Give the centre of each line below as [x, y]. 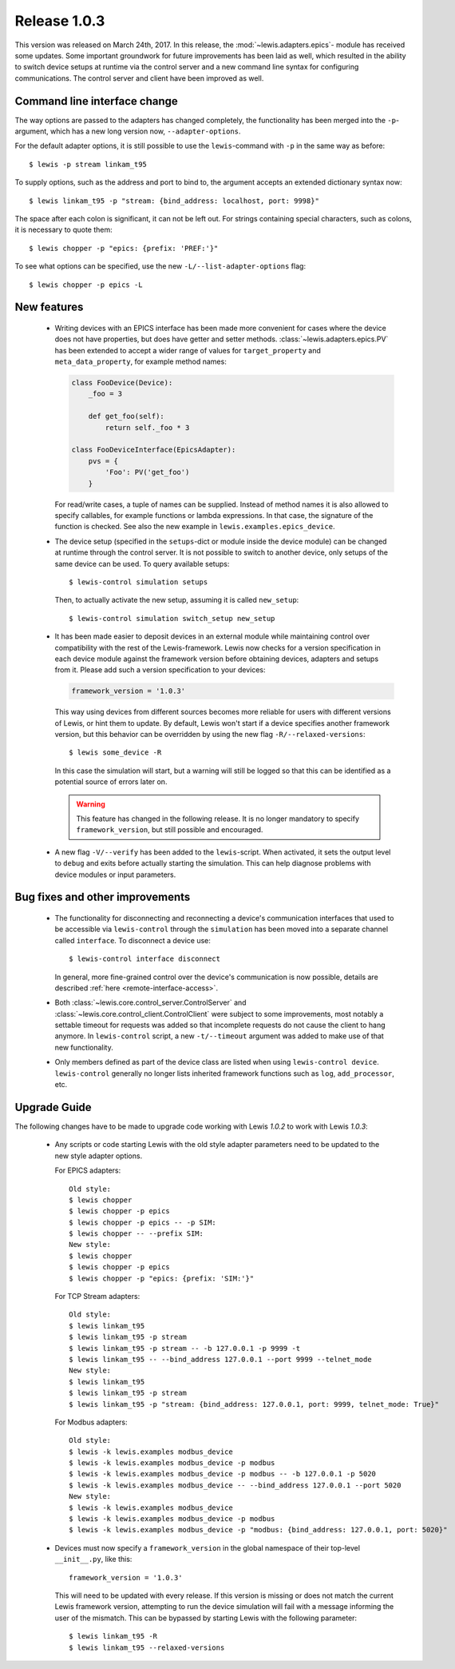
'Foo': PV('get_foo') [147, 472]
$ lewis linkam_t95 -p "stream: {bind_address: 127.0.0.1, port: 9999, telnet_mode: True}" [254, 1404]
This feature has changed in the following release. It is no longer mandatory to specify [218, 819]
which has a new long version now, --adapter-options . [146, 131]
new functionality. [84, 1047]
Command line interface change [97, 101]
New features [49, 307]
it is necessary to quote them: [64, 230]
